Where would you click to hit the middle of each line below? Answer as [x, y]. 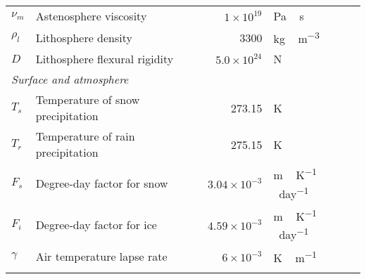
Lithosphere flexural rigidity [105, 59]
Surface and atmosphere [70, 79]
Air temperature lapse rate [101, 257]
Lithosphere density [84, 37]
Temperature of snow [88, 100]
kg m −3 [296, 38]
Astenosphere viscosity [91, 16]
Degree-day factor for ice [96, 224]
